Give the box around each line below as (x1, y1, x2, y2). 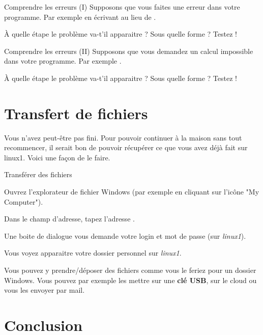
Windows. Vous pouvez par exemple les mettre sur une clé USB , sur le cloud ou (4, 274, 257, 285)
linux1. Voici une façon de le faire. (4, 152, 110, 162)
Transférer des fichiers (4, 169, 72, 180)
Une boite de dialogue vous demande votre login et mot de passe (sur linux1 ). (4, 230, 246, 241)
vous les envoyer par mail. (4, 285, 85, 295)
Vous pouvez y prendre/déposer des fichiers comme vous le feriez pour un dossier (4, 265, 256, 275)
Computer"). (4, 196, 43, 207)
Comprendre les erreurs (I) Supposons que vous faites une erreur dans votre (4, 2, 240, 12)
